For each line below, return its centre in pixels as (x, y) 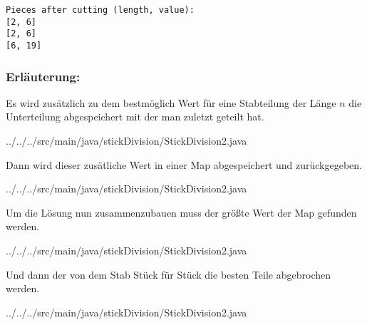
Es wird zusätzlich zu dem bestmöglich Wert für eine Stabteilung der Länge (171, 102)
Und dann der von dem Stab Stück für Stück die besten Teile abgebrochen (169, 274)
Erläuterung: (43, 76)
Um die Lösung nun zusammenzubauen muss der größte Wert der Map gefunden (181, 212)
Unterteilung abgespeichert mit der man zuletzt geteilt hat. (135, 117)
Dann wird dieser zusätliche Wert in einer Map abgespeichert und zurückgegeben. (184, 164)
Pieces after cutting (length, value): (100, 10)
